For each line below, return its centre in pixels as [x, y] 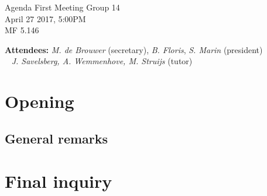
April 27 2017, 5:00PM [45, 18]
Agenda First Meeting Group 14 [62, 7]
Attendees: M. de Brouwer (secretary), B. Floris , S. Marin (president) [134, 49]
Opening [40, 101]
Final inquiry [59, 181]
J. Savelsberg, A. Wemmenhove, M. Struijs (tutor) [102, 61]
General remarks [57, 138]
